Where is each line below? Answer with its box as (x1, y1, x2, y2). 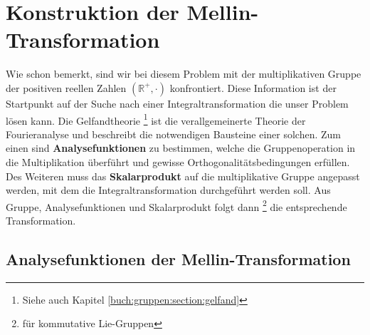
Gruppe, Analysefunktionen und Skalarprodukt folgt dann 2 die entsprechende (6, 197, 347, 214)
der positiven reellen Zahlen (6, 80, 127, 95)
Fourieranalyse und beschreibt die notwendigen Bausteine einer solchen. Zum (6, 126, 342, 141)
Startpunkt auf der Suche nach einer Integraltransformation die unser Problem (6, 96, 349, 110)
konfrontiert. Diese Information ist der (169, 80, 337, 95)
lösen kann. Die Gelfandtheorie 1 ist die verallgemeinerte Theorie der (6, 110, 306, 128)
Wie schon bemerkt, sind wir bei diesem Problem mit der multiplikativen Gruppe (6, 66, 361, 81)
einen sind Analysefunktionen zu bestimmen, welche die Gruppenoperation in (6, 140, 356, 155)
